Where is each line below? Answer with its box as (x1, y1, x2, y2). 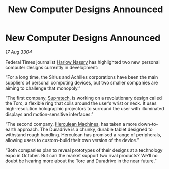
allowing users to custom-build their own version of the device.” (5, 137, 139, 143)
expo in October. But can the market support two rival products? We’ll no (5, 152, 158, 158)
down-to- (138, 121, 158, 127)
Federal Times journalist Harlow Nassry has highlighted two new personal (5, 59, 160, 65)
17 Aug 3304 (5, 49, 32, 55)
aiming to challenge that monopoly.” (5, 85, 81, 91)
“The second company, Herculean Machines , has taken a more (5, 121, 137, 127)
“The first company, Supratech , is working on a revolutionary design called (5, 95, 162, 101)
